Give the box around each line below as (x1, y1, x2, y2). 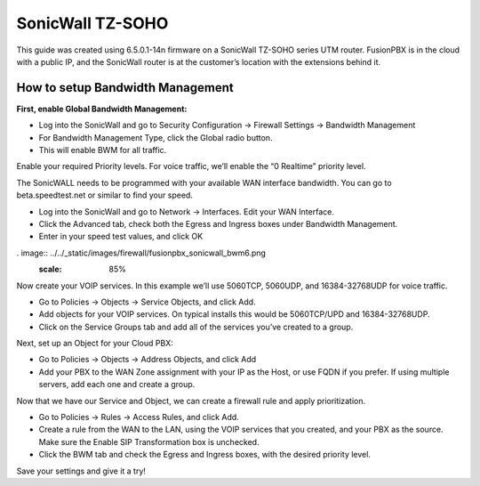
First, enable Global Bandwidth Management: (16, 103, 188, 114)
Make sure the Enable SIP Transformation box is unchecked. (38, 436, 260, 447)
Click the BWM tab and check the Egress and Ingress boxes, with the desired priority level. (38, 450, 371, 460)
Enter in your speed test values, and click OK (38, 231, 204, 242)
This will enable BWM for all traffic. (38, 145, 167, 156)
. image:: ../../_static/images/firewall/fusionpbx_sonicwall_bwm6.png (16, 247, 267, 258)
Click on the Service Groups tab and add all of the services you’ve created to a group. (38, 321, 354, 332)
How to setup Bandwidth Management (16, 80, 235, 95)
